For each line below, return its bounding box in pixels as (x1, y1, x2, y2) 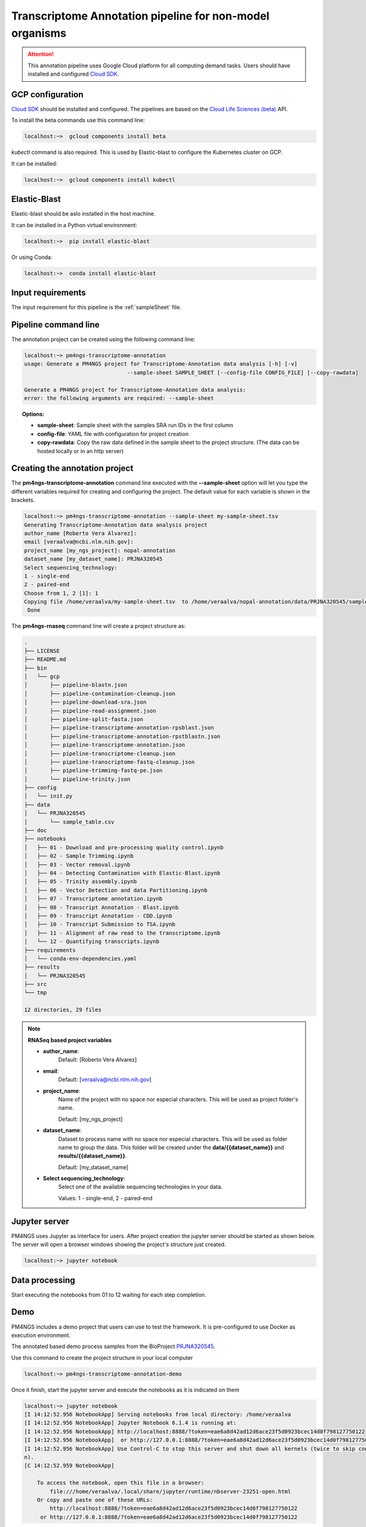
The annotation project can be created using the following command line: (11, 336, 195, 343)
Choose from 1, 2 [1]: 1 (24, 589, 99, 597)
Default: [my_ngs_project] (58, 1115, 123, 1123)
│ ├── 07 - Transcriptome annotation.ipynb (24, 895, 163, 902)
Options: (22, 410, 45, 418)
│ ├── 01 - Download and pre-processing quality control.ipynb (24, 844, 224, 851)
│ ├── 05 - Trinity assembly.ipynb (24, 878, 137, 885)
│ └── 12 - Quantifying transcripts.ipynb (24, 938, 160, 945)
